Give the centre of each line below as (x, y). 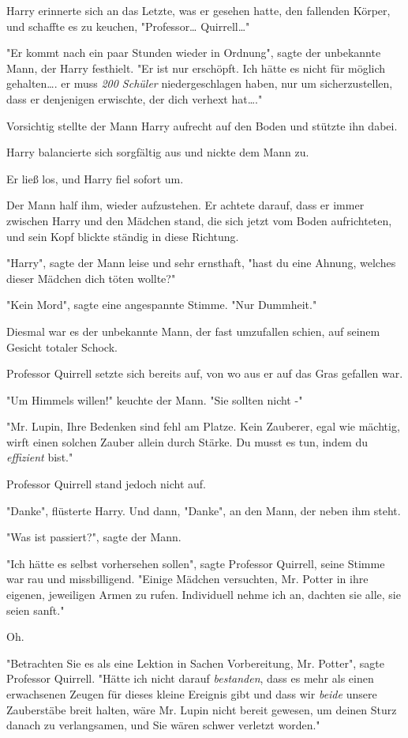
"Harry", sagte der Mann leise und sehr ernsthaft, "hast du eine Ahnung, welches (201, 263)
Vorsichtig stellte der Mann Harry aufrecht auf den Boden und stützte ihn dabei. (202, 125)
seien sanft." (36, 610)
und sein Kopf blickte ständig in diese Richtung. (123, 236)
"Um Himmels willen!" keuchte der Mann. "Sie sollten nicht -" (155, 399)
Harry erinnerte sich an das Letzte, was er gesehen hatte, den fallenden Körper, (198, 10)
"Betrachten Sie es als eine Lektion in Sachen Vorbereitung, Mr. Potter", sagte (195, 663)
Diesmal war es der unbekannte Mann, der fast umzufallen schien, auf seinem (193, 331)
